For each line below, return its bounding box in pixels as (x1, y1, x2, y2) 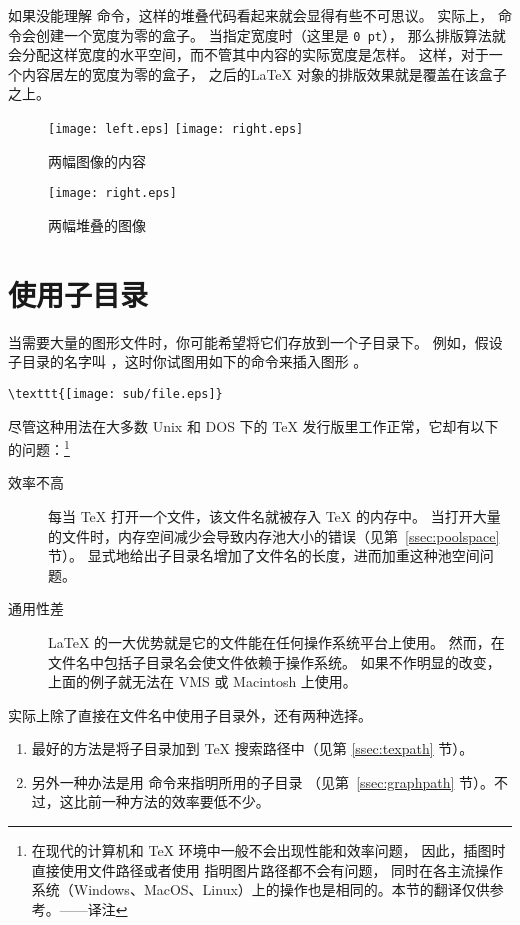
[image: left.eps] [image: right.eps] (48, 122, 304, 137)
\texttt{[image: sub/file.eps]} (8, 386, 223, 401)
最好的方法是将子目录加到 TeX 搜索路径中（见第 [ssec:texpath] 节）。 (31, 738, 474, 759)
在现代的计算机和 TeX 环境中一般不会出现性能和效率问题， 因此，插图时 (31, 840, 506, 861)
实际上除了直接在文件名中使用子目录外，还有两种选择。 (8, 704, 372, 725)
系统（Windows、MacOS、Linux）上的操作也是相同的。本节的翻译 (31, 879, 462, 900)
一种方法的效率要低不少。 (101, 791, 270, 812)
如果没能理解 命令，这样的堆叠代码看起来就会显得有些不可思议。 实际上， (8, 5, 494, 25)
